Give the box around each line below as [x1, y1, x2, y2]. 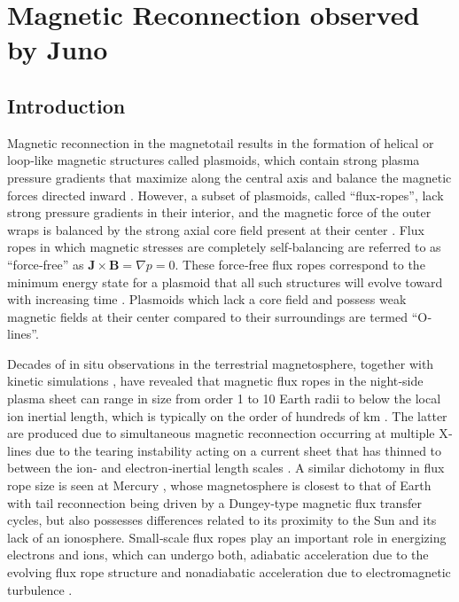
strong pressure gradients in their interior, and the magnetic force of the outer [7, 203, 432, 222]
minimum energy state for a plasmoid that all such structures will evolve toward [7, 272, 443, 291]
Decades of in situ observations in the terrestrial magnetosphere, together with [7, 354, 434, 372]
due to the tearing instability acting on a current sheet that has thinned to [35, 441, 442, 459]
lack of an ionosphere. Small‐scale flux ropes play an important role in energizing [7, 528, 447, 546]
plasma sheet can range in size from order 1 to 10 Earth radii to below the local [7, 389, 441, 408]
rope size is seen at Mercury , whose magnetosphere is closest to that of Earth [7, 476, 432, 495]
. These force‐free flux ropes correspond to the [175, 254, 425, 273]
